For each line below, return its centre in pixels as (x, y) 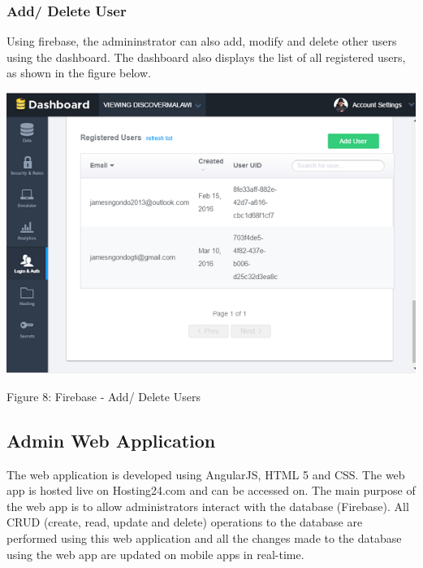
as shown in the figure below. (79, 73)
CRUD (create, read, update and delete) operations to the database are (185, 522)
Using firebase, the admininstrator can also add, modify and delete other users (202, 41)
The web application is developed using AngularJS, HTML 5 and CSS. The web (206, 474)
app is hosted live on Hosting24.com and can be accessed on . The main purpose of (211, 490)
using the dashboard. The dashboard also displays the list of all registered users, (206, 57)
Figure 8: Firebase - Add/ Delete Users (104, 396)
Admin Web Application (111, 440)
